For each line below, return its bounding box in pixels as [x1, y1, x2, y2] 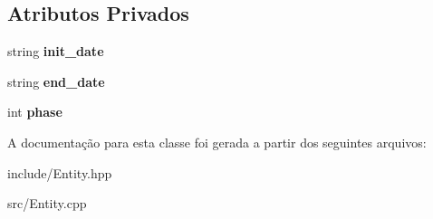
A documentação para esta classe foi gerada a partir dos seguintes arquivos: [7, 132, 427, 151]
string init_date [7, 42, 104, 61]
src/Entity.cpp [7, 194, 87, 213]
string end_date [7, 71, 105, 90]
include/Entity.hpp [7, 163, 112, 182]
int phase [7, 102, 63, 121]
